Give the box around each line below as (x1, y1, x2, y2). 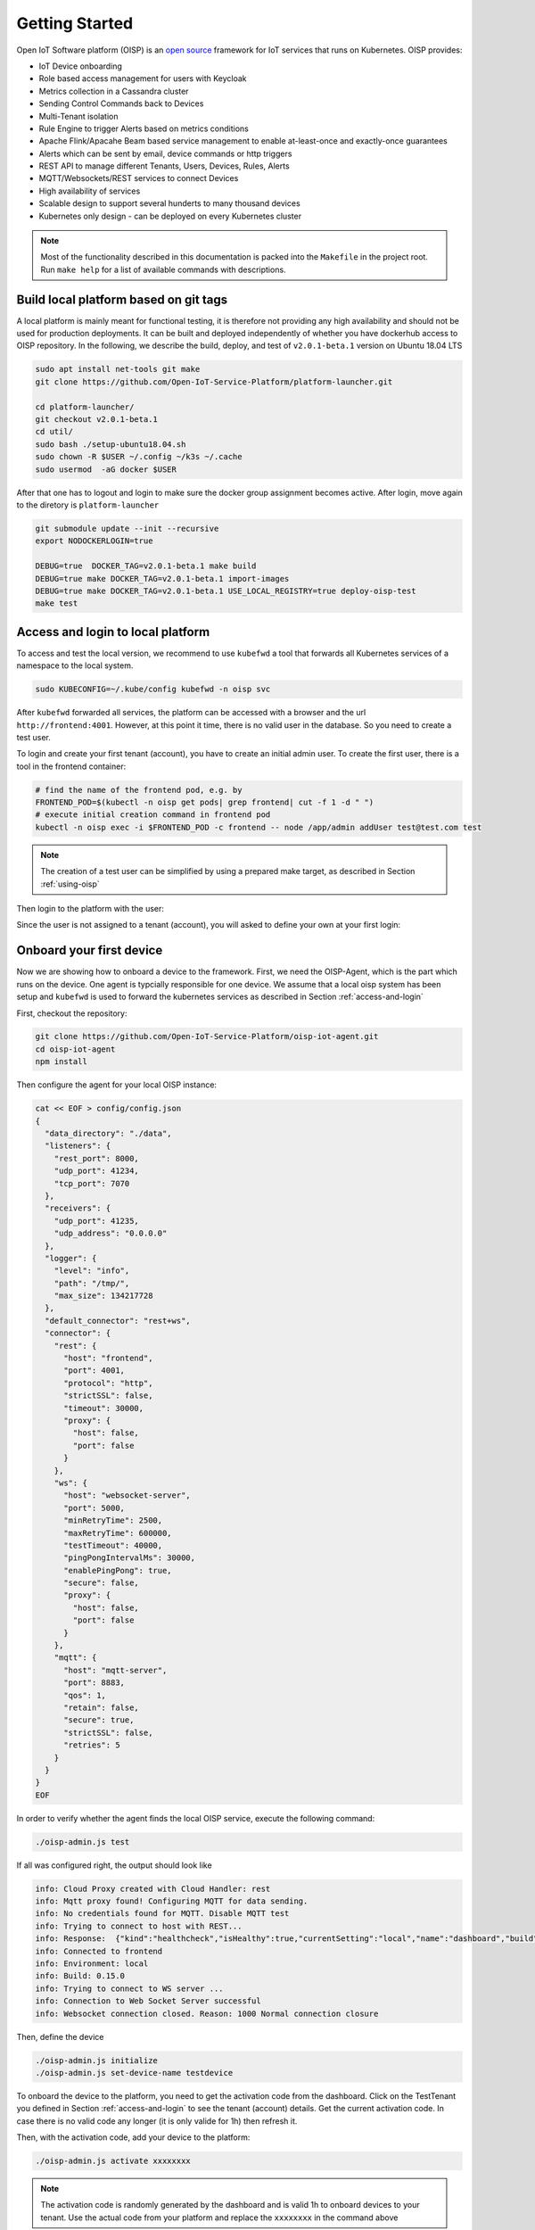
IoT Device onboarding (38, 61, 122, 71)
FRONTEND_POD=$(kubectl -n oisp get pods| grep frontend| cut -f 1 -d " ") (35, 797, 374, 807)
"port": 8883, (63, 1678, 125, 1688)
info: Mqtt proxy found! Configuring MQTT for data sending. (35, 1896, 309, 1906)
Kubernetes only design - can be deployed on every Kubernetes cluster (38, 211, 302, 221)
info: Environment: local (35, 1959, 149, 1969)
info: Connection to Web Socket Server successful (35, 1996, 262, 2006)
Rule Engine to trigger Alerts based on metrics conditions (38, 123, 249, 134)
